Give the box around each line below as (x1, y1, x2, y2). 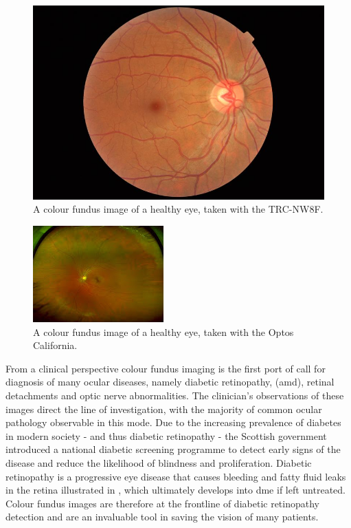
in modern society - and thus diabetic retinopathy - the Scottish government (5, 428, 327, 443)
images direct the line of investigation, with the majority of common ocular (5, 401, 322, 416)
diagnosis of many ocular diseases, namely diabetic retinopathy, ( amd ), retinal (5, 374, 335, 389)
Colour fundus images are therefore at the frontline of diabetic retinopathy (5, 496, 319, 510)
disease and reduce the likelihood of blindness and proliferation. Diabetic (5, 455, 312, 469)
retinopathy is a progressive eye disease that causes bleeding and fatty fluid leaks (5, 469, 346, 483)
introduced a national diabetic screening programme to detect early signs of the (5, 442, 341, 456)
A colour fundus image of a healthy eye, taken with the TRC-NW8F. (33, 202, 324, 216)
